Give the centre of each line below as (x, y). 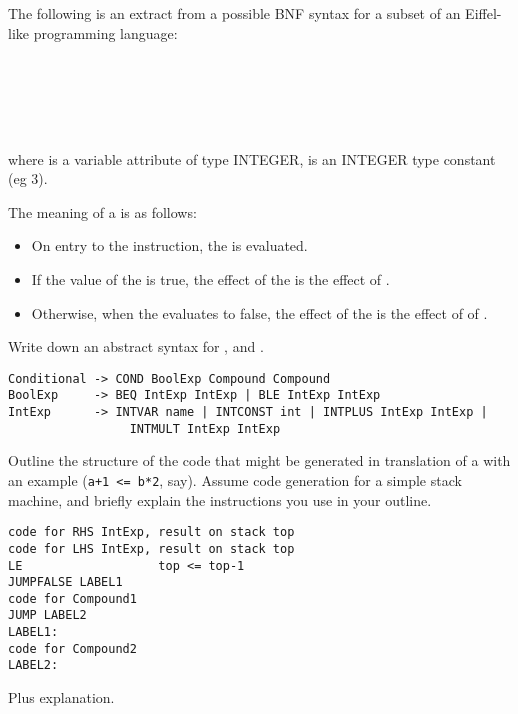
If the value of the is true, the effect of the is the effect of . (210, 278)
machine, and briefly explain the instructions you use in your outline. (220, 499)
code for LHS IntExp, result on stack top (151, 548)
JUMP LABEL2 (47, 615)
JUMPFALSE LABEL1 (65, 582)
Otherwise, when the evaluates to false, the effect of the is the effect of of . (259, 312)
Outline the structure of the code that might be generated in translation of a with (259, 460)
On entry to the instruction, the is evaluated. (169, 245)
